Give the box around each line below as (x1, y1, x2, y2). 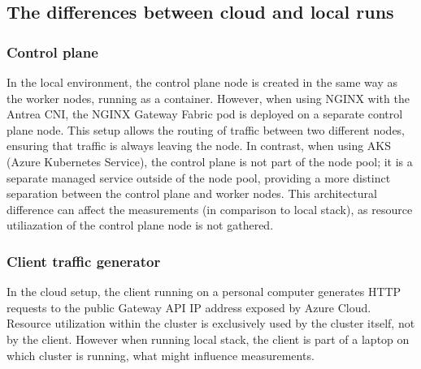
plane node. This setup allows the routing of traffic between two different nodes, (7, 121, 406, 138)
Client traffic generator (7, 251, 161, 271)
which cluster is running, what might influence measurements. (7, 346, 315, 363)
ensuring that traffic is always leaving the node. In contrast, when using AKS (7, 137, 392, 154)
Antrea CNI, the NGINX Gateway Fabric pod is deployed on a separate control (7, 105, 403, 122)
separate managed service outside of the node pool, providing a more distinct (7, 169, 391, 186)
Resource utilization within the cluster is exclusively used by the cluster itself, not (7, 315, 415, 332)
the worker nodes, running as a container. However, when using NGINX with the (7, 89, 410, 106)
